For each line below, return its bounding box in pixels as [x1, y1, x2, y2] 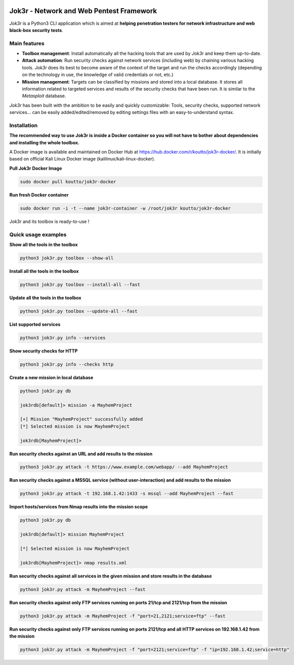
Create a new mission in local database [9, 374, 94, 380]
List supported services [9, 321, 61, 327]
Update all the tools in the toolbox [9, 294, 81, 301]
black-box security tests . [9, 27, 63, 33]
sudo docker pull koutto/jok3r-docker [20, 179, 116, 184]
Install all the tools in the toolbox [9, 268, 79, 274]
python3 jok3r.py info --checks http [20, 361, 114, 367]
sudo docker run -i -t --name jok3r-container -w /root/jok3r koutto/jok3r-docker [20, 205, 231, 211]
